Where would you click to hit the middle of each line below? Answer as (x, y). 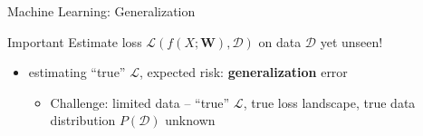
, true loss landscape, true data (329, 102)
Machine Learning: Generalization (101, 11)
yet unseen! (351, 41)
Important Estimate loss (75, 41)
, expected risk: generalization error (243, 72)
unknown (190, 120)
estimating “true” (77, 72)
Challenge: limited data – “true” (140, 102)
